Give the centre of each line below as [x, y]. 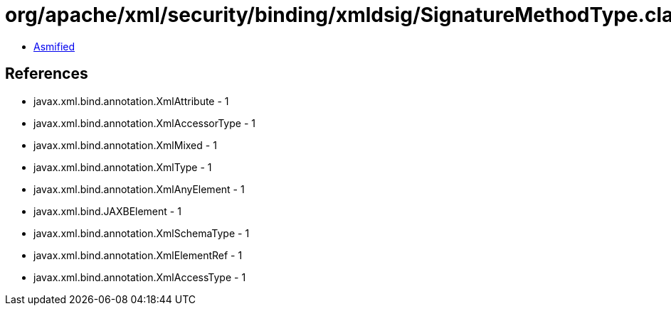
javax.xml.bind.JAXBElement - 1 [107, 211]
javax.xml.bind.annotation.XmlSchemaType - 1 [142, 233]
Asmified [54, 46]
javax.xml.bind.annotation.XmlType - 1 [123, 167]
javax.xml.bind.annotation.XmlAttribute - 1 [131, 101]
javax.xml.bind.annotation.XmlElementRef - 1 [138, 255]
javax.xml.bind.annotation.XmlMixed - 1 [125, 145]
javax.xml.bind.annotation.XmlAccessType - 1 [140, 277]
